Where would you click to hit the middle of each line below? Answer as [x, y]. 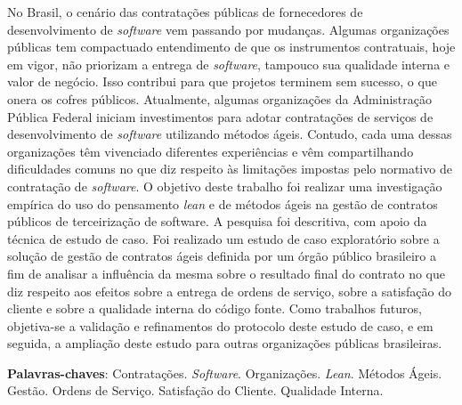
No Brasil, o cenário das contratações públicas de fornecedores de [185, 12]
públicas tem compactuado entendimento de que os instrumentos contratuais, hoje [231, 47]
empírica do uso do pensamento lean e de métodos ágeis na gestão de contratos [223, 203]
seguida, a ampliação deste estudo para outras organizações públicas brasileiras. [225, 343]
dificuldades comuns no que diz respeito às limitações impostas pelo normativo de [230, 169]
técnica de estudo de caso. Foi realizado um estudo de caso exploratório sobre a [223, 238]
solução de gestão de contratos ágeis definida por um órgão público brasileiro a [222, 256]
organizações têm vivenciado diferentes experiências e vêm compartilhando [211, 151]
